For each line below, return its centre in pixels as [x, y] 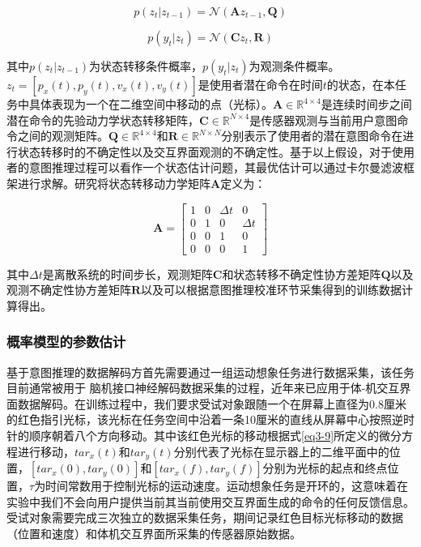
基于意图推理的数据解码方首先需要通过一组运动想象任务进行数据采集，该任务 [210, 372]
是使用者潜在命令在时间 [260, 84]
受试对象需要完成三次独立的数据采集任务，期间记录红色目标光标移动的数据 [205, 517]
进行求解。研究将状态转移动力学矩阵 [114, 183]
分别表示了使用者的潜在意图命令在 [312, 136]
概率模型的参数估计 [66, 342]
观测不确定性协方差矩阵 [69, 290]
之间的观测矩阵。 [63, 136]
